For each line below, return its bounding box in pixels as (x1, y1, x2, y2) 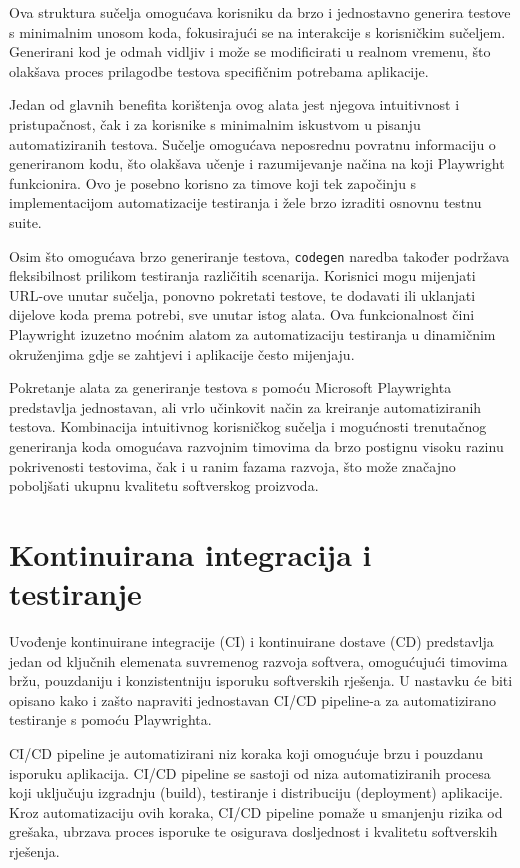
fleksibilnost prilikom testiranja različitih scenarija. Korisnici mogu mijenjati (9, 265, 476, 286)
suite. (9, 211, 42, 232)
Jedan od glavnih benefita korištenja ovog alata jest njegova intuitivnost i (9, 94, 460, 115)
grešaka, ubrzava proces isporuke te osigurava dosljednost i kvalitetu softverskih (9, 821, 498, 842)
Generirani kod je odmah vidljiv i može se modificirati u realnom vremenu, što (9, 41, 491, 62)
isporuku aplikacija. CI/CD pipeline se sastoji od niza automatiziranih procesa (9, 762, 491, 783)
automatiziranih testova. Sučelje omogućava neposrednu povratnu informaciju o (9, 133, 496, 154)
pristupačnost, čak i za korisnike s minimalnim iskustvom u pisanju (9, 113, 421, 134)
